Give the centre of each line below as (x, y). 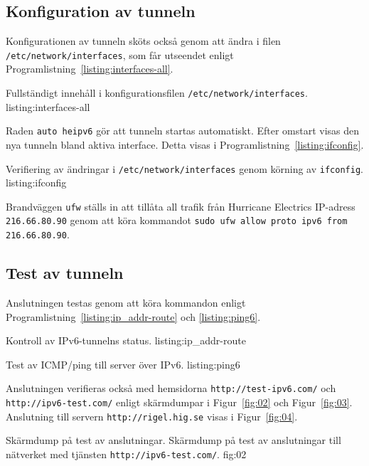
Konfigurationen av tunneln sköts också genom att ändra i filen (143, 41)
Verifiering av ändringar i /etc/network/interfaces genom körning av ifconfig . (184, 168)
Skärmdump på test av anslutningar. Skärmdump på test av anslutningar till (173, 440)
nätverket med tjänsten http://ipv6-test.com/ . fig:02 (126, 454)
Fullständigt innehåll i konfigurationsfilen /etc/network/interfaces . (157, 93)
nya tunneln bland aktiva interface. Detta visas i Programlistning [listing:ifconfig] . (185, 144)
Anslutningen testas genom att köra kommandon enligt (126, 302)
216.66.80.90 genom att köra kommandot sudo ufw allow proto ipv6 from (177, 220)
